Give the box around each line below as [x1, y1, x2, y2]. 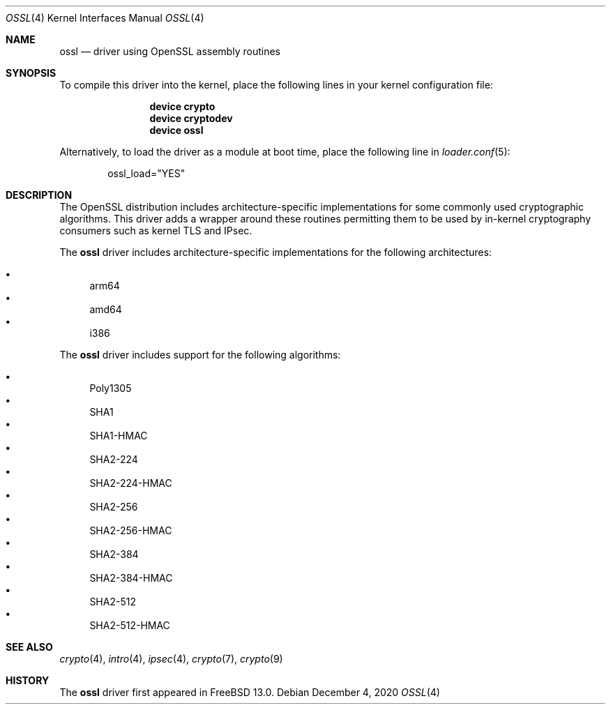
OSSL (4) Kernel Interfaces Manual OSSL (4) [6, 12, 204, 24]
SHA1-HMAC [89, 430, 148, 441]
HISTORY [6, 674, 50, 686]
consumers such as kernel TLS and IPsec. [59, 225, 252, 236]
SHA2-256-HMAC [89, 524, 172, 536]
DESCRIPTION [6, 189, 73, 201]
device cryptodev [149, 112, 233, 124]
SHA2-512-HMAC [89, 619, 170, 631]
